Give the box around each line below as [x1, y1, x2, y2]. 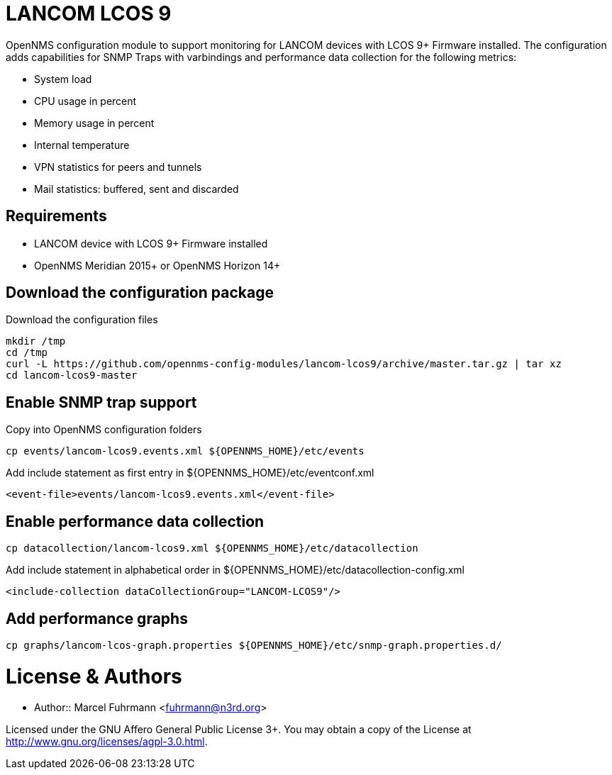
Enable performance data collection [6, 512, 265, 530]
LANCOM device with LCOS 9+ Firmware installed [34, 237, 268, 250]
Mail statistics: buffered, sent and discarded [34, 182, 239, 195]
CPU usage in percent [34, 94, 137, 107]
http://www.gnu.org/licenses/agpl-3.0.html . [6, 735, 208, 748]
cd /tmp [6, 347, 48, 359]
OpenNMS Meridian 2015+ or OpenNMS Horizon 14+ [34, 259, 281, 272]
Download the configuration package [6, 284, 274, 302]
